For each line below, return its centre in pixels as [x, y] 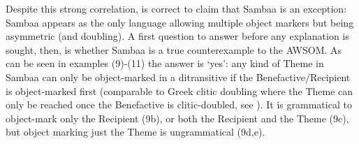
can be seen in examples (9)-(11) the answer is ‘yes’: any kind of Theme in [165, 63]
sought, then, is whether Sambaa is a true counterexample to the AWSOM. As [174, 49]
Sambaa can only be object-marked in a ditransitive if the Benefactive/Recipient [178, 77]
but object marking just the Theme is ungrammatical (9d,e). [135, 132]
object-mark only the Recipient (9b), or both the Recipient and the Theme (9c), [177, 118]
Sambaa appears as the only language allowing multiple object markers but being [180, 22]
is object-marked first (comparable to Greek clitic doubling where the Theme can [179, 91]
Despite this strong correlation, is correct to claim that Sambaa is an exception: [176, 8]
